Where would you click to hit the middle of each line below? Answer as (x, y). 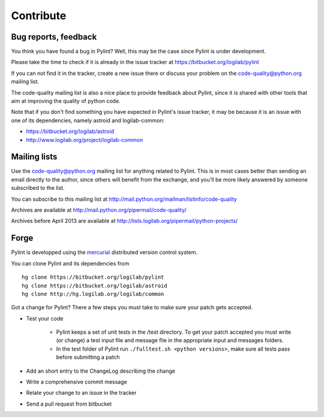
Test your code (45, 318)
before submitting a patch (88, 357)
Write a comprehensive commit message (76, 382)
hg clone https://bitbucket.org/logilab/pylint (93, 277)
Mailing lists (34, 157)
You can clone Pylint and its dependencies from (70, 263)
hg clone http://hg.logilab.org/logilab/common (93, 294)
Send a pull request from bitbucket (69, 404)
